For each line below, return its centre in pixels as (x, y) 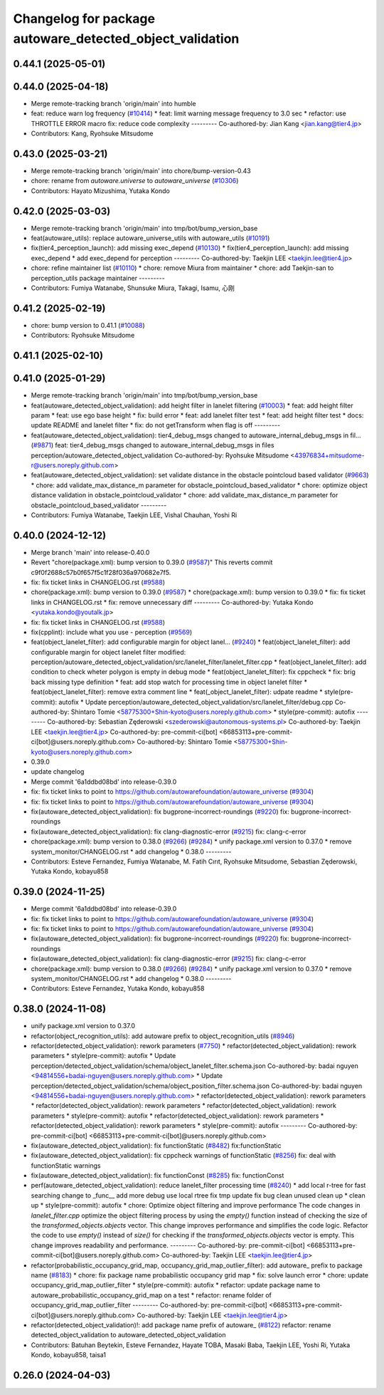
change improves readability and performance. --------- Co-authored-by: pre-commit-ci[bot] (168, 1245)
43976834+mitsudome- (330, 455)
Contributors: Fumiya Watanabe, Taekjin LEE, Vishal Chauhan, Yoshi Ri (134, 515)
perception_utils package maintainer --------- (98, 278)
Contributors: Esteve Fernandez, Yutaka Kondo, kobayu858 (118, 989)
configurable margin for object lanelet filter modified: (108, 652)
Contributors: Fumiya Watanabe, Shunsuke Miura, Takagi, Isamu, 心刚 (133, 288)
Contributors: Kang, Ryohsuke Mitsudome (92, 134)
